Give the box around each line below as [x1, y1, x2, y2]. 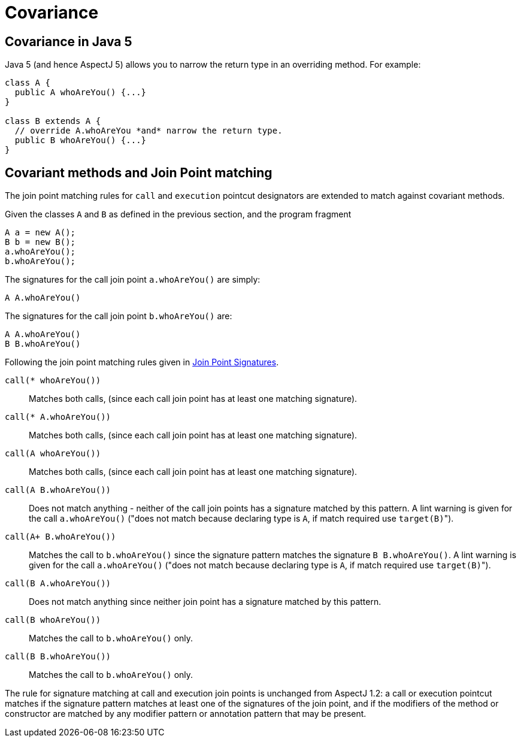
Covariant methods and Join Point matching [5, 165, 272, 180]
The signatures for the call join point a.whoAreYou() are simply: [5, 274, 260, 285]
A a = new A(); [5, 228, 76, 238]
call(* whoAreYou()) [5, 375, 101, 386]
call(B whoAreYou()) [5, 615, 101, 625]
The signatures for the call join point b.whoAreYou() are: [5, 311, 232, 322]
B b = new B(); [5, 237, 76, 247]
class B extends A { [5, 116, 101, 126]
